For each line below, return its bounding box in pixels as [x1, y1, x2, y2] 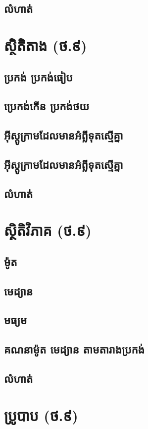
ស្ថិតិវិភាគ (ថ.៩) [4, 220, 92, 240]
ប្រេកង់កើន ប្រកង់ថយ [4, 98, 90, 114]
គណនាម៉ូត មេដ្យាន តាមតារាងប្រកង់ [4, 342, 145, 357]
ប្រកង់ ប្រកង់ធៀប [4, 69, 73, 84]
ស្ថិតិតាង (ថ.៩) [4, 35, 87, 55]
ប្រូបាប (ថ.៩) [4, 405, 78, 425]
